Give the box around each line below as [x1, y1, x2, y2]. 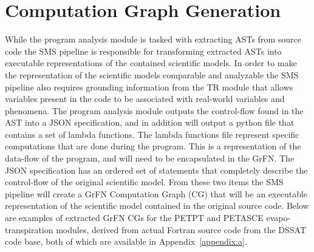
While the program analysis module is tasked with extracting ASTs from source [5, 33, 301, 46]
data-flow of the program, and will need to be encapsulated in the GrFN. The [5, 152, 295, 165]
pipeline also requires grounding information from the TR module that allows [5, 80, 293, 93]
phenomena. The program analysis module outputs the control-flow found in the [5, 104, 304, 117]
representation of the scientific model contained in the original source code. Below [5, 199, 309, 212]
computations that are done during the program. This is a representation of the [5, 140, 301, 152]
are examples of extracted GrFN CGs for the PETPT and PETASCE [5, 211, 264, 224]
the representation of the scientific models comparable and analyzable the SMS [5, 68, 299, 81]
